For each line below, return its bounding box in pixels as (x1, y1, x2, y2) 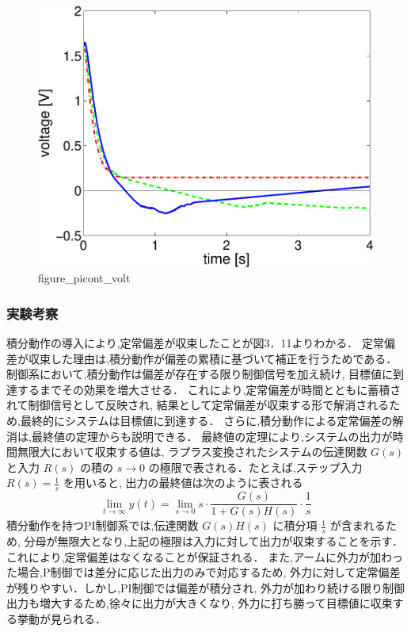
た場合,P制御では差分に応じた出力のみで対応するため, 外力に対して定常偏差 (6, 564, 401, 580)
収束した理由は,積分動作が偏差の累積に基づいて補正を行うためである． (28, 350, 398, 366)
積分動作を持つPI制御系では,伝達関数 (6, 517, 199, 534)
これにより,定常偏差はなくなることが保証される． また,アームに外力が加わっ (6, 548, 403, 565)
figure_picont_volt (38, 270, 131, 286)
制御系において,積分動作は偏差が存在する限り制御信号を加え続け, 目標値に (6, 366, 394, 382)
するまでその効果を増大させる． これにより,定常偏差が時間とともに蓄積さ (17, 381, 401, 397)
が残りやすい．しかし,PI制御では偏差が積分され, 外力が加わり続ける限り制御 (6, 579, 405, 596)
